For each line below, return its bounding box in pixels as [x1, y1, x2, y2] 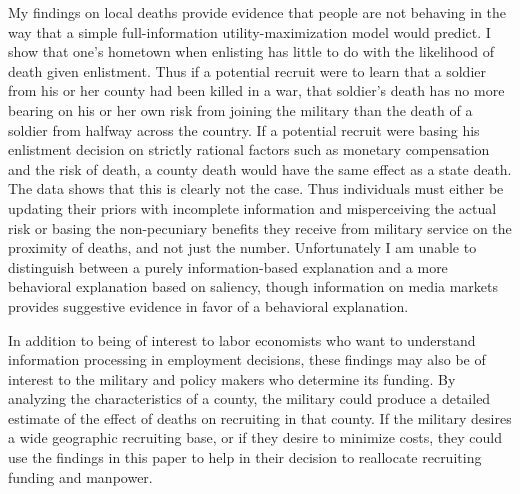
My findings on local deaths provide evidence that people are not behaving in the [8, 2, 507, 22]
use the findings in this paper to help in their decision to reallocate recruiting [8, 447, 482, 468]
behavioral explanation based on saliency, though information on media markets [8, 276, 499, 297]
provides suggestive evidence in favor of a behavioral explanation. [8, 295, 409, 316]
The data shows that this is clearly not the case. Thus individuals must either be [8, 178, 504, 199]
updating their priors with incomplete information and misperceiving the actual [8, 197, 497, 218]
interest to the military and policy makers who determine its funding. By [8, 368, 456, 389]
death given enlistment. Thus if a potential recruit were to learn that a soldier [8, 60, 486, 81]
